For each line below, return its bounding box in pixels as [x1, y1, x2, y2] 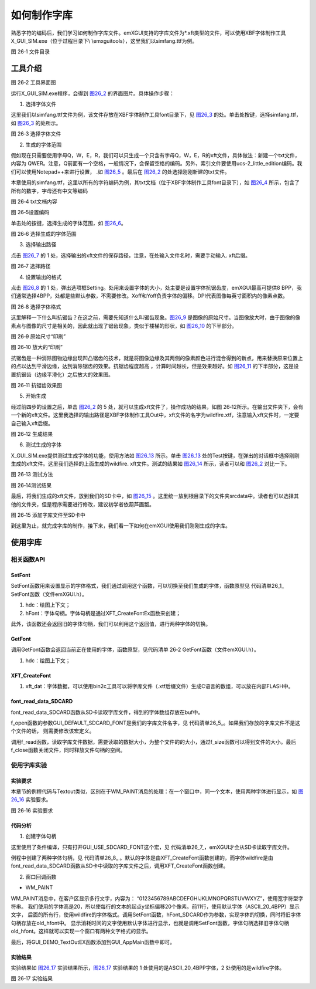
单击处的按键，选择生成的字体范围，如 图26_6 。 [11, 219, 126, 226]
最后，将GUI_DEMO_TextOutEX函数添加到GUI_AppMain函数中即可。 [11, 939, 176, 946]
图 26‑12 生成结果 [11, 430, 53, 437]
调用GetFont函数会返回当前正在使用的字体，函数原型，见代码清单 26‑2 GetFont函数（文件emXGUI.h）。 [11, 646, 260, 653]
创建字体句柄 [25, 833, 57, 840]
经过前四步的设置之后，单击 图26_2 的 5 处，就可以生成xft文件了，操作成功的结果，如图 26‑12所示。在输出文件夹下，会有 [11, 403, 304, 410]
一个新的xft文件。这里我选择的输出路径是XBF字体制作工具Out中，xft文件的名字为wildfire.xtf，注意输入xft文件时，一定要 [11, 411, 300, 419]
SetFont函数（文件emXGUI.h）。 [11, 590, 88, 598]
